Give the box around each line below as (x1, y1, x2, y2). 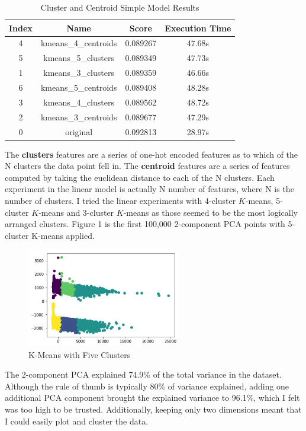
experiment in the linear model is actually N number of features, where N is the (5, 183, 294, 195)
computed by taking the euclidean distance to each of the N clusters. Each (5, 171, 275, 183)
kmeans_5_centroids (40, 81, 117, 93)
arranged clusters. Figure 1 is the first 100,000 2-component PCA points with (5, 218, 285, 230)
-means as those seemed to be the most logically (123, 206, 298, 218)
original (65, 125, 93, 138)
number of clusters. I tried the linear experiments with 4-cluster (5, 194, 236, 206)
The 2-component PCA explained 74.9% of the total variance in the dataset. (5, 368, 282, 381)
